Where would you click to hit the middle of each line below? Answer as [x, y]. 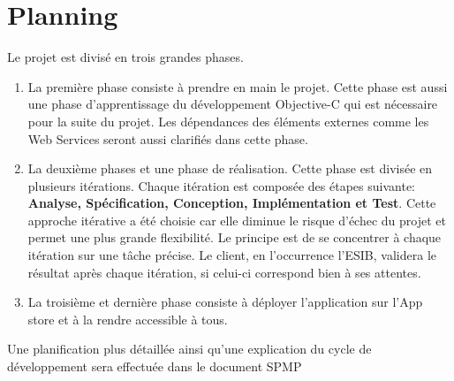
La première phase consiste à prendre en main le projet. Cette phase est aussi [238, 86]
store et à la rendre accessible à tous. [128, 319]
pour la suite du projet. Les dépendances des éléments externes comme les [228, 121]
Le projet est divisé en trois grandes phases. [125, 57]
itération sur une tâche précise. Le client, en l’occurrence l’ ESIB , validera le [232, 255]
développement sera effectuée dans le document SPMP [155, 366]
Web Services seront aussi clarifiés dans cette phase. [168, 138]
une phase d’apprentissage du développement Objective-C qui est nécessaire [233, 104]
